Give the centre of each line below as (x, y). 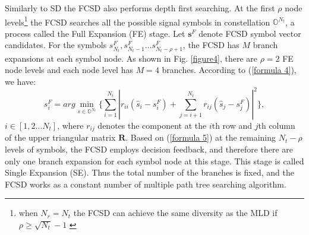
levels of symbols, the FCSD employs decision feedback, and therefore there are (149, 149)
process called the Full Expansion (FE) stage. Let (95, 33)
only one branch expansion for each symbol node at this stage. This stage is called (154, 161)
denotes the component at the (152, 125)
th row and (232, 125)
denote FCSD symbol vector (250, 33)
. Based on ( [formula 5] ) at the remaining (201, 137)
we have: (21, 81)
